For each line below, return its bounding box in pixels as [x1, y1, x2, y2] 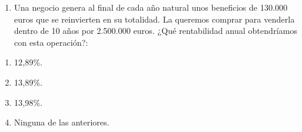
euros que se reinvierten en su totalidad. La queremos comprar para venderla [14, 12, 295, 25]
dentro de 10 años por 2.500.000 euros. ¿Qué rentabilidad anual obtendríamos [14, 24, 298, 37]
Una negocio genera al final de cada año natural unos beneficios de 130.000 [14, 1, 288, 13]
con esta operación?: [14, 36, 88, 48]
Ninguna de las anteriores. [14, 116, 110, 128]
